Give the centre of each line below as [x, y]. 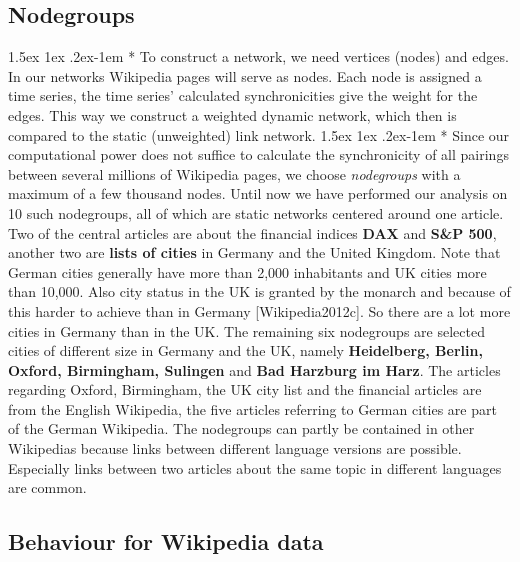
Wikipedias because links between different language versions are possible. [235, 448]
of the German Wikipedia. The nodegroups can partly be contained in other [241, 428]
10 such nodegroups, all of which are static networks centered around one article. [256, 212]
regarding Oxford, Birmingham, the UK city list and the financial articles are [245, 389]
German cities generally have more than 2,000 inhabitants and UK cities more [247, 271]
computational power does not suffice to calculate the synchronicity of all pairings [258, 154]
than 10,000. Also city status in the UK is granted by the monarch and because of [259, 291]
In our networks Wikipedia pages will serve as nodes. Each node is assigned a [245, 75]
